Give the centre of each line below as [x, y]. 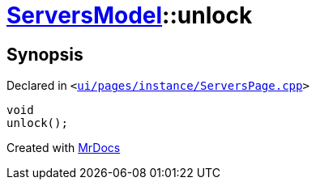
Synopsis [45, 54]
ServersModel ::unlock [130, 15]
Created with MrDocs [64, 148]
